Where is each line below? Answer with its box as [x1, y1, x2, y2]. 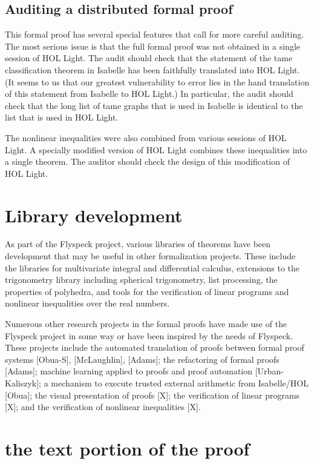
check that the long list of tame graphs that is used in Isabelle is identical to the [5, 99, 303, 111]
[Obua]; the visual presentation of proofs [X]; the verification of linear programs [5, 388, 300, 401]
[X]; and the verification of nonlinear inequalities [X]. [5, 400, 201, 413]
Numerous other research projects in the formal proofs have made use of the [5, 317, 287, 330]
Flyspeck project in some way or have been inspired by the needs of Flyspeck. [5, 329, 293, 342]
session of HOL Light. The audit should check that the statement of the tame [5, 51, 293, 64]
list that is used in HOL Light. [5, 111, 119, 124]
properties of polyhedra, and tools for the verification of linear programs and [5, 285, 289, 297]
